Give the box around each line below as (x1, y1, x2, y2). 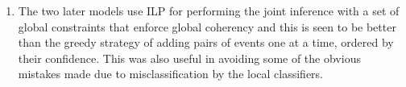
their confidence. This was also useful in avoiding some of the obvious (18, 49, 361, 66)
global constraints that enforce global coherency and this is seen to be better (18, 18, 396, 35)
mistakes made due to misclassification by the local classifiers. (18, 65, 324, 82)
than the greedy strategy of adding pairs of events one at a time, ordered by (18, 34, 394, 51)
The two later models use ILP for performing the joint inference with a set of (18, 2, 400, 19)
